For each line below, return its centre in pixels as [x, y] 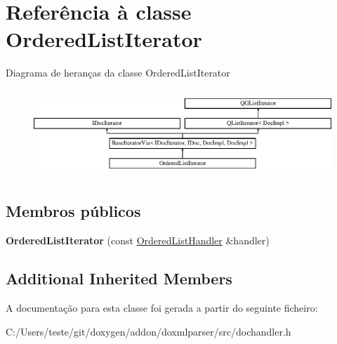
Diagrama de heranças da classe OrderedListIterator [118, 73]
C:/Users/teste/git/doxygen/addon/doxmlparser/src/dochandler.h [148, 331]
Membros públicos [73, 211]
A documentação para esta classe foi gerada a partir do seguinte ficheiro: [162, 307]
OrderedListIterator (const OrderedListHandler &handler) [138, 240]
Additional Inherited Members [119, 278]
